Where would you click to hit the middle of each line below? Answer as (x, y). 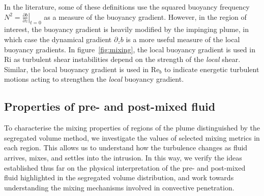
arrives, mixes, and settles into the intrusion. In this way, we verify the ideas (123, 157)
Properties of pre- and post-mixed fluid (110, 106)
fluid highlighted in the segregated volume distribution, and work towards (119, 177)
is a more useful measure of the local (183, 39)
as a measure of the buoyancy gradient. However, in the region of (145, 17)
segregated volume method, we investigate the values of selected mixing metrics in (132, 137)
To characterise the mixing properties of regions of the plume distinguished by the (132, 128)
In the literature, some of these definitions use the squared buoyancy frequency (127, 7)
